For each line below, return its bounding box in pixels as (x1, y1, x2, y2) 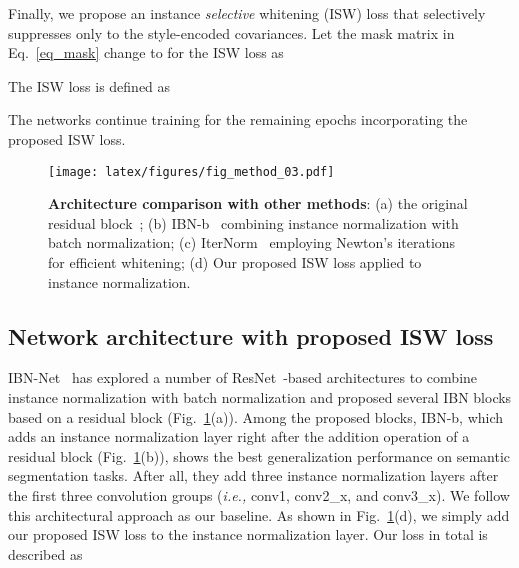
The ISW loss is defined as (8, 75, 171, 96)
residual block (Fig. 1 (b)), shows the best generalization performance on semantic (8, 445, 511, 466)
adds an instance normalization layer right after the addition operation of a (8, 426, 470, 447)
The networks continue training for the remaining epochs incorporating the (8, 109, 468, 130)
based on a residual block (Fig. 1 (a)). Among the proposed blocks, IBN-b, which (8, 406, 504, 427)
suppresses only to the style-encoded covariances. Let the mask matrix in (8, 22, 455, 43)
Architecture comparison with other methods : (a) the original (48, 193, 468, 214)
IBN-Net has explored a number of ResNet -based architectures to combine (8, 367, 478, 388)
